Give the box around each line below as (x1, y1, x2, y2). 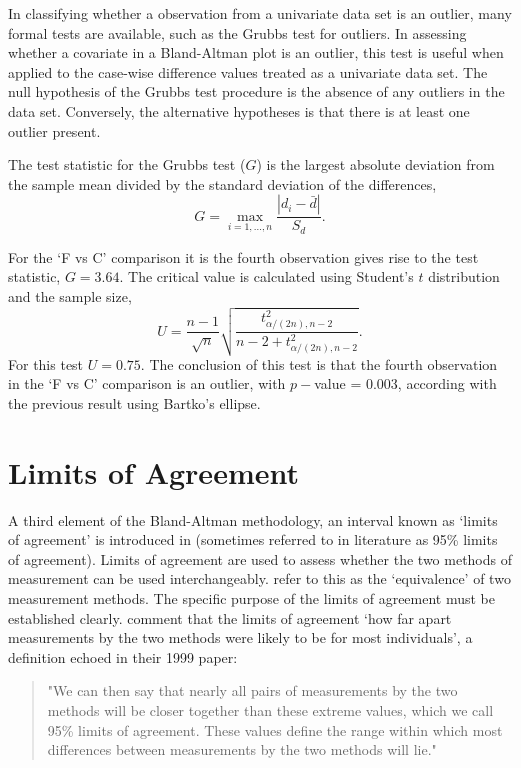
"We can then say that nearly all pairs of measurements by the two (47, 680, 458, 701)
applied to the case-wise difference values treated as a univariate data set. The (8, 61, 488, 82)
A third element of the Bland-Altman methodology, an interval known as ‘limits (8, 509, 498, 530)
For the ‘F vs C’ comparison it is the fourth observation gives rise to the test (8, 246, 479, 267)
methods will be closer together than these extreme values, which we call (47, 700, 494, 720)
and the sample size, (8, 286, 132, 307)
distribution (428, 266, 500, 287)
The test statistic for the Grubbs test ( (8, 154, 246, 175)
